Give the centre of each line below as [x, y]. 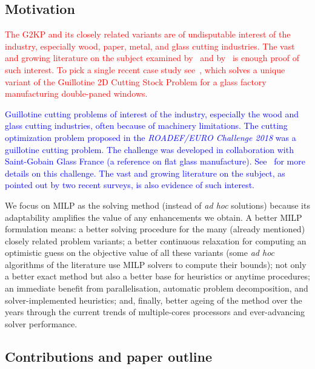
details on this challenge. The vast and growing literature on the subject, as [145, 173]
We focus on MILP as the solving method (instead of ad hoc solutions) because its [157, 205]
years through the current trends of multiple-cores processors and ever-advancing [155, 312]
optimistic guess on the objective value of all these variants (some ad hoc [140, 253]
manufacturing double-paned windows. [76, 93]
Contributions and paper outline [109, 356]
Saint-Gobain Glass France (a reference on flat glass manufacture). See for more [155, 161]
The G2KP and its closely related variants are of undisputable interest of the [148, 34]
